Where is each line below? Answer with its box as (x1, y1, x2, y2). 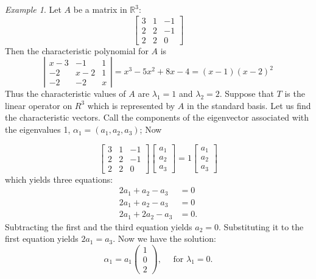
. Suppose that (219, 87, 274, 100)
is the (284, 87, 305, 100)
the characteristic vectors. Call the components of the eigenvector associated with (5, 111, 309, 124)
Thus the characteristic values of (5, 87, 126, 100)
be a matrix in (73, 3, 127, 15)
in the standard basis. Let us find (187, 99, 311, 111)
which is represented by (87, 99, 175, 111)
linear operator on (5, 99, 72, 111)
